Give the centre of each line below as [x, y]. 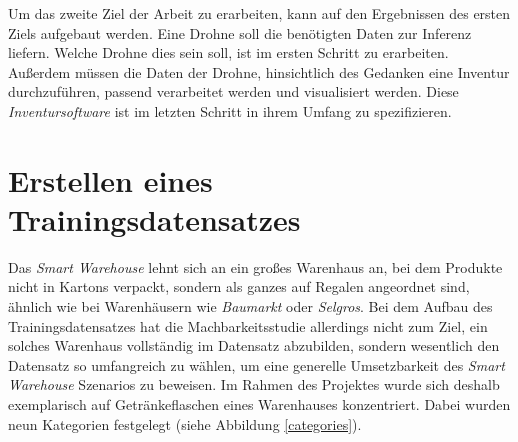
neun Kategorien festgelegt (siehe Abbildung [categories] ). [185, 423]
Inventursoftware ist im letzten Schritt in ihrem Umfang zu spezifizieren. [230, 110]
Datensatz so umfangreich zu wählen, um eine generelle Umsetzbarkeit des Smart [256, 364]
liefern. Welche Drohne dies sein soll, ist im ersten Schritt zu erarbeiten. [228, 52]
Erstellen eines [110, 179]
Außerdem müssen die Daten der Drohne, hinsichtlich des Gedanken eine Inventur [259, 71]
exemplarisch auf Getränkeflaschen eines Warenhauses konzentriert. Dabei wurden [259, 404]
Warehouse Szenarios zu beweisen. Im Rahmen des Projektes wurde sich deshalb [254, 384]
